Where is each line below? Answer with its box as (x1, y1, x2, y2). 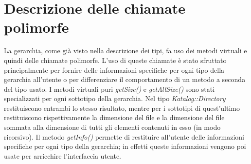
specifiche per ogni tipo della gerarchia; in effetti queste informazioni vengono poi (4, 141, 246, 151)
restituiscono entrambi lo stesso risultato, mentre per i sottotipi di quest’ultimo (4, 102, 240, 113)
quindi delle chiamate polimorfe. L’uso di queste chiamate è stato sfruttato (4, 55, 227, 65)
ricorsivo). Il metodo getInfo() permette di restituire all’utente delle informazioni (4, 131, 244, 142)
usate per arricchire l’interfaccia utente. (4, 150, 121, 161)
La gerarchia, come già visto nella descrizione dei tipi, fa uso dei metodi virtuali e (4, 45, 247, 56)
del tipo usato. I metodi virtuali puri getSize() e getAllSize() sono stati (4, 83, 215, 94)
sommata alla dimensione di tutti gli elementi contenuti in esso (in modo (4, 122, 221, 132)
